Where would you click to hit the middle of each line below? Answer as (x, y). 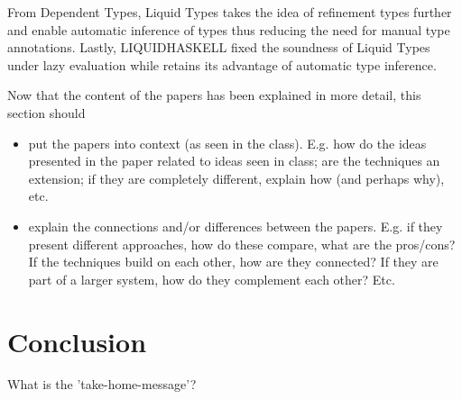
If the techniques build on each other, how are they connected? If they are (233, 262)
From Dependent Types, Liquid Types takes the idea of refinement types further (230, 12)
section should (46, 112)
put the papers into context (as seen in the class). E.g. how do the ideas (227, 143)
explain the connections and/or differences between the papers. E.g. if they (236, 226)
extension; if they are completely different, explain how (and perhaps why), (236, 178)
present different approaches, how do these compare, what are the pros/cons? (242, 244)
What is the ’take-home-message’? (102, 384)
